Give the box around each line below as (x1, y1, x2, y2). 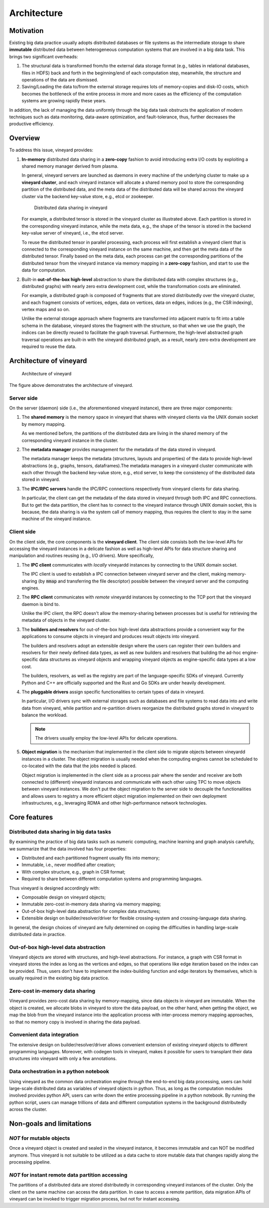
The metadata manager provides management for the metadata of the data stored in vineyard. (21, 446, 217, 452)
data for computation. (21, 267, 66, 273)
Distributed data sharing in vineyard (34, 205, 108, 211)
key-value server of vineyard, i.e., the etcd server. (21, 230, 124, 236)
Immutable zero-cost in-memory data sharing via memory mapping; (21, 901, 161, 907)
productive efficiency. (9, 121, 54, 127)
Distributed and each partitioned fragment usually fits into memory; (21, 855, 160, 861)
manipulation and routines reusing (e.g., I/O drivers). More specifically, (9, 553, 154, 559)
